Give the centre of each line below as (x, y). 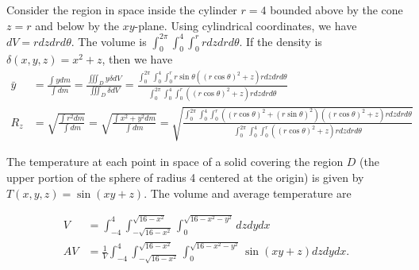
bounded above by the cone (336, 10)
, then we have (137, 59)
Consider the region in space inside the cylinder (122, 10)
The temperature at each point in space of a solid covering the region (175, 162)
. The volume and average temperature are (248, 193)
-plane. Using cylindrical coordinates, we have (246, 25)
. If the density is (281, 41)
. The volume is (109, 41)
